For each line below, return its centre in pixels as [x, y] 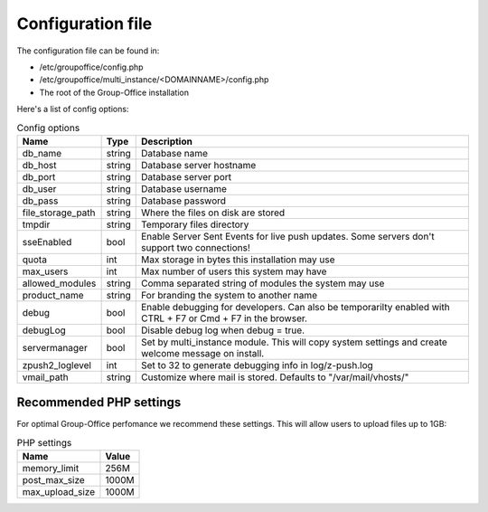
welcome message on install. [203, 353]
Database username [184, 188]
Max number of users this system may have [234, 271]
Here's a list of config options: [73, 109]
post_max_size [53, 480]
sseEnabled [47, 242]
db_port [39, 176]
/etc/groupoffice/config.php [91, 67]
